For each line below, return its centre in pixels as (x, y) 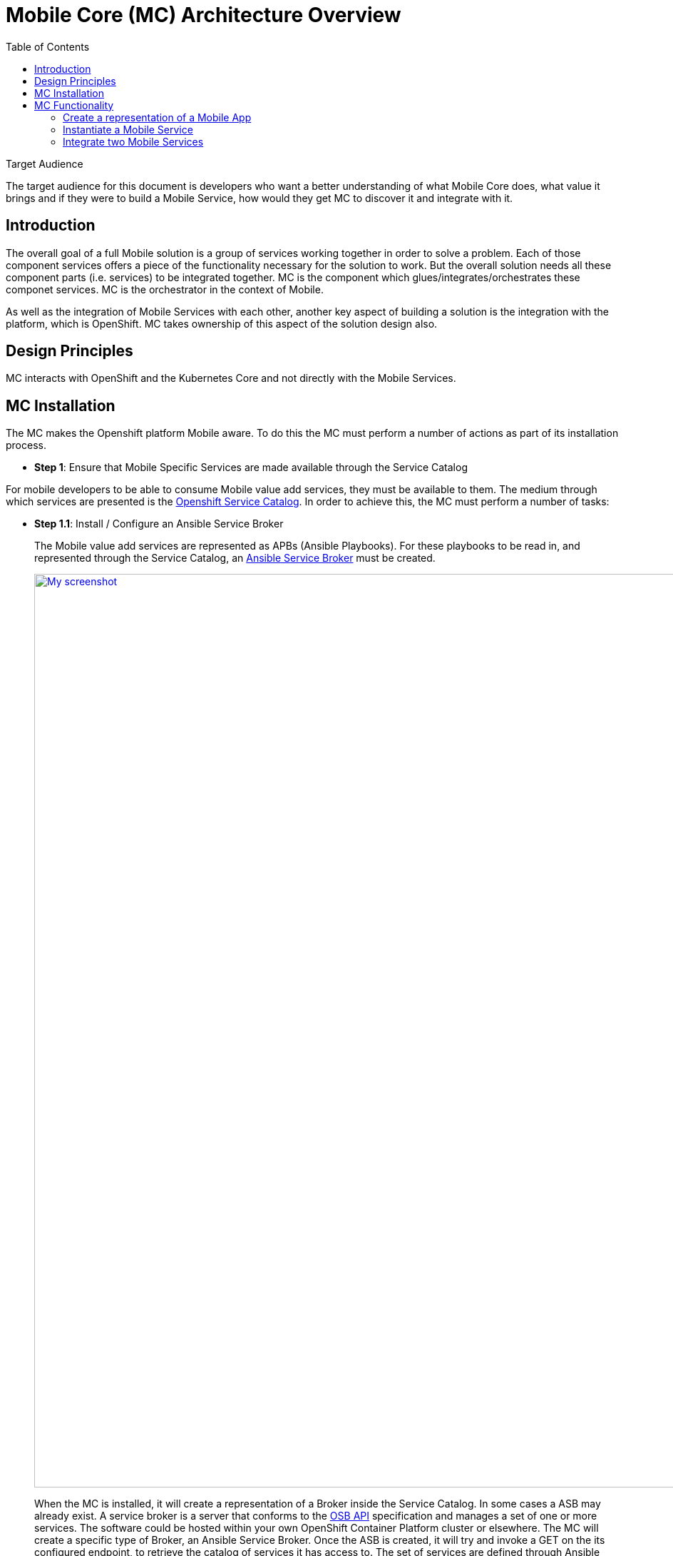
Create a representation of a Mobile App (157, 117)
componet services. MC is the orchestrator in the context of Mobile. (165, 289)
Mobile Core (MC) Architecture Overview (204, 15)
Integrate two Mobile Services (133, 141)
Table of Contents (48, 46)
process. (26, 445)
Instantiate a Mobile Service (128, 129)
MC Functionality (74, 105)
